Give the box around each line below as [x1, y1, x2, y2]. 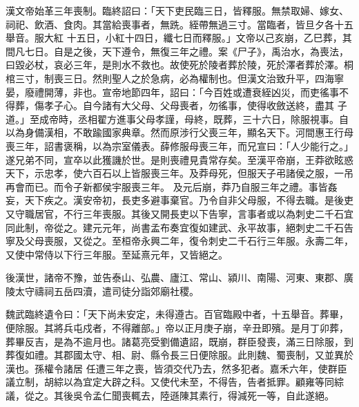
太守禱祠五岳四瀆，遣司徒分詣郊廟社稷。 [14, 283, 199, 298]
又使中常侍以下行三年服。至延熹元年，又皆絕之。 [6, 247, 228, 261]
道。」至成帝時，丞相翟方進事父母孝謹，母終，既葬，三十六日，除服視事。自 [6, 111, 349, 126]
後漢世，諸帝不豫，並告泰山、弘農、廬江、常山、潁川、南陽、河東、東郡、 [6, 270, 344, 285]
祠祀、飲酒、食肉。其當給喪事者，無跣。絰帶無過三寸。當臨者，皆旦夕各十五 [6, 17, 353, 31]
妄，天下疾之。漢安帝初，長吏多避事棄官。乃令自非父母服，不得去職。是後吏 [6, 193, 353, 207]
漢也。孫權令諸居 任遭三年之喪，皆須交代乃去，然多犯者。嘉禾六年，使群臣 [6, 361, 347, 375]
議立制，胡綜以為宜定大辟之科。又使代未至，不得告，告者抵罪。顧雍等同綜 [6, 375, 344, 389]
